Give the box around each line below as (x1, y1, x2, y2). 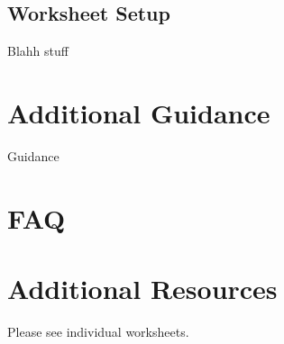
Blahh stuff (7, 41, 69, 60)
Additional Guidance (7, 94, 270, 131)
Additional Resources (7, 270, 278, 307)
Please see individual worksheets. (7, 322, 189, 341)
